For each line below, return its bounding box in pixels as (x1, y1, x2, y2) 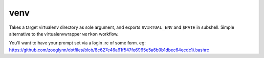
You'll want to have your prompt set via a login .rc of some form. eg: (9, 40, 146, 46)
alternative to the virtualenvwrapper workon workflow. (9, 31, 119, 37)
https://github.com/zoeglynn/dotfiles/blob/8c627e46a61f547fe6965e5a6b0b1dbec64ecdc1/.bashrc (9, 47, 210, 53)
